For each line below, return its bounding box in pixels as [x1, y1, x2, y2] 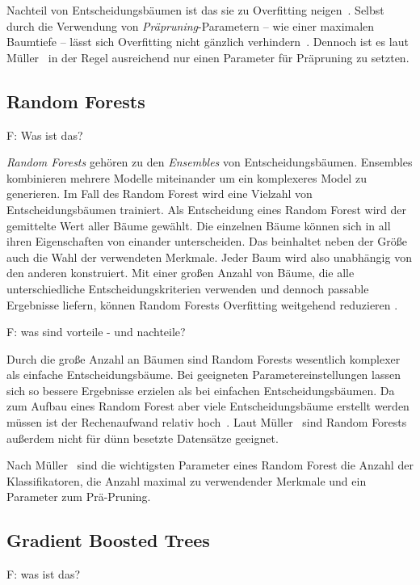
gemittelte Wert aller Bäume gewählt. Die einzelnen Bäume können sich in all [6, 217, 391, 234]
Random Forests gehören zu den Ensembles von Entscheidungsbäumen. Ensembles [6, 154, 413, 170]
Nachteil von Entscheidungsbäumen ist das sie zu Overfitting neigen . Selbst [6, 2, 384, 18]
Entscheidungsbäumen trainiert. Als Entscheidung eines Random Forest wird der [6, 200, 406, 217]
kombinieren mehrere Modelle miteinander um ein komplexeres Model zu [6, 169, 367, 186]
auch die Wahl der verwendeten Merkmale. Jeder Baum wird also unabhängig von [6, 248, 412, 265]
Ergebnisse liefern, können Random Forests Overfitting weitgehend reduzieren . [6, 296, 398, 313]
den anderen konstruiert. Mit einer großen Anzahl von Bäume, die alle [6, 264, 355, 281]
